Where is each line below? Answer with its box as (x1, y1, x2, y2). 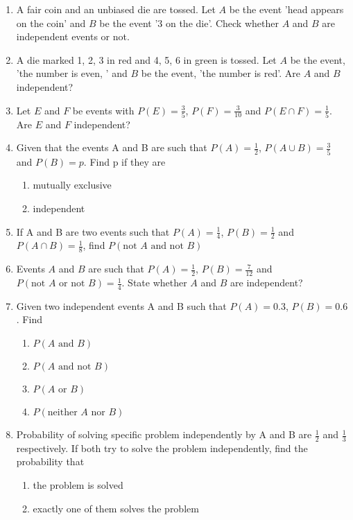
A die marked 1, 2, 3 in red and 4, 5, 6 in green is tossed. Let (16, 52, 277, 67)
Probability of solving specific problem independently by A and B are (16, 427, 312, 442)
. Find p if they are (83, 154, 166, 168)
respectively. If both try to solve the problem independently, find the (16, 440, 308, 455)
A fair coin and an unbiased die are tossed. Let (16, 2, 216, 16)
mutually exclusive (33, 177, 112, 192)
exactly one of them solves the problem (33, 501, 199, 515)
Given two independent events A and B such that (16, 298, 227, 313)
